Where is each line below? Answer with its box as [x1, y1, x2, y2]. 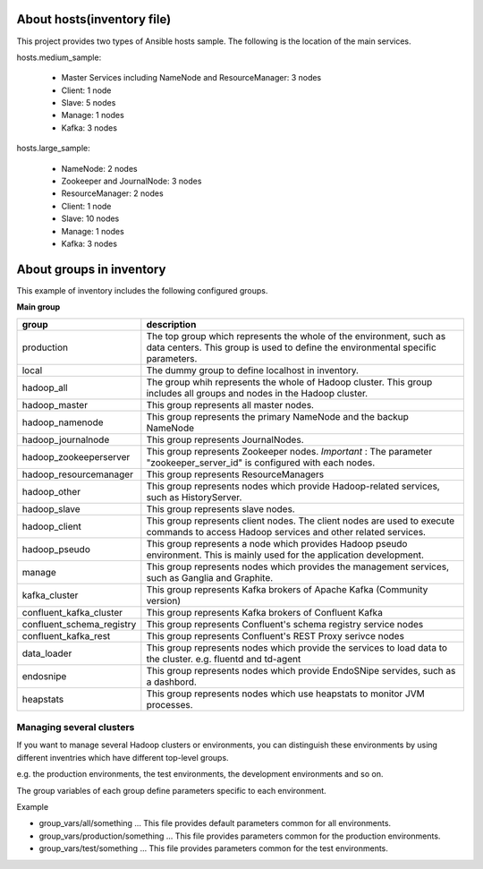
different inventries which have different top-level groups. [16, 752, 229, 763]
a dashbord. [146, 676, 197, 688]
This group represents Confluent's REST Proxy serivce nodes [146, 629, 404, 642]
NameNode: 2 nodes [61, 163, 138, 174]
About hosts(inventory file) [16, 12, 172, 27]
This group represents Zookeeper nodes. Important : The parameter [146, 445, 433, 457]
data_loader [21, 647, 72, 660]
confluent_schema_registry [21, 618, 137, 630]
